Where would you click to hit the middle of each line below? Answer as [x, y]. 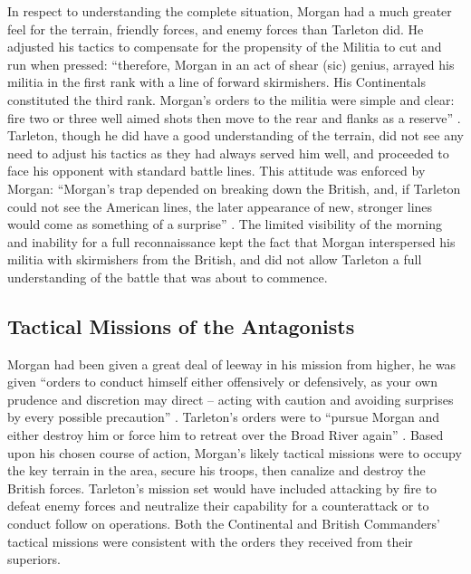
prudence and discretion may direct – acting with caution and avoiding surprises [231, 399]
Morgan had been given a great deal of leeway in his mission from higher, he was [232, 364]
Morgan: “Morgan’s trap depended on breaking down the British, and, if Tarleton [234, 188]
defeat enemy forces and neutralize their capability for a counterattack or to [218, 506]
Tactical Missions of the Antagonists [181, 325]
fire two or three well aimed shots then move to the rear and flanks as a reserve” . [234, 117]
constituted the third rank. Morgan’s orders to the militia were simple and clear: [231, 99]
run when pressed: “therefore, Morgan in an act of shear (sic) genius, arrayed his [231, 64]
